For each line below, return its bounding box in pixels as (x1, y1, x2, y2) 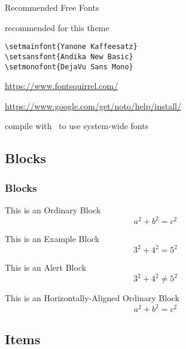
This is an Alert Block (5, 261, 87, 274)
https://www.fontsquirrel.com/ (5, 79, 118, 92)
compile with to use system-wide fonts (5, 120, 149, 132)
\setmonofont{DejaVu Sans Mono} (5, 62, 133, 71)
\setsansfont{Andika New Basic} (5, 52, 133, 61)
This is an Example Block (5, 232, 100, 245)
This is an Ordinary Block (5, 203, 101, 216)
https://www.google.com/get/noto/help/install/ (5, 99, 181, 112)
